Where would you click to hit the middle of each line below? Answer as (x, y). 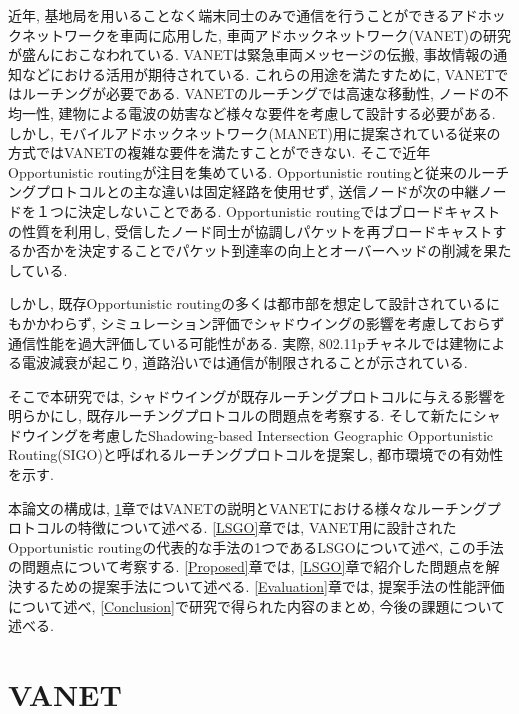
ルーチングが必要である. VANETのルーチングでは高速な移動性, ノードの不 (265, 93)
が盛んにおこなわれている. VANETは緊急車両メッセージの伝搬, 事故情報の (251, 54)
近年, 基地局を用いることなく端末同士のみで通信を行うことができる (229, 15)
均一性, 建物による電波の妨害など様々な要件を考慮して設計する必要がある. (252, 112)
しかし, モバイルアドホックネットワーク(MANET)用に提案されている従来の (254, 132)
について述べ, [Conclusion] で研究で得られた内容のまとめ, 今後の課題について (257, 605)
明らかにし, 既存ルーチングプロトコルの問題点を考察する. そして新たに (240, 415)
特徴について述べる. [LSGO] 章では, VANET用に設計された (267, 527)
